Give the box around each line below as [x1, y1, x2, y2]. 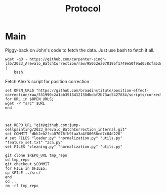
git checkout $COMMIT [5, 161, 50, 166]
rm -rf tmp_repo [5, 183, 39, 188]
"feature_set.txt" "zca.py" [5, 140, 63, 145]
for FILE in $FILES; [5, 166, 48, 171]
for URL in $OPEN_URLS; [5, 96, 54, 101]
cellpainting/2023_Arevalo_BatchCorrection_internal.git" [5, 127, 127, 132]
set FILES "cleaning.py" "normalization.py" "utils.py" [5, 144, 123, 149]
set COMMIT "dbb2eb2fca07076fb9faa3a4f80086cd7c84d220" [5, 131, 123, 136]
